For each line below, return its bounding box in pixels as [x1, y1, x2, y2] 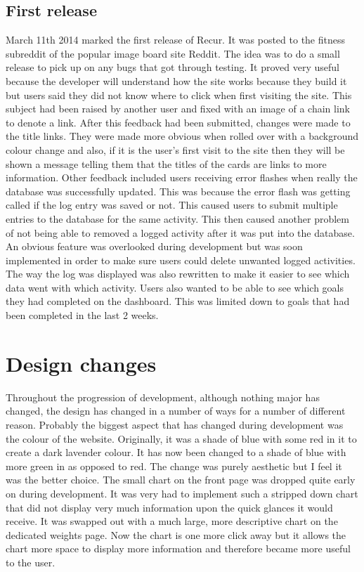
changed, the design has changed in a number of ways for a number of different [6, 403, 346, 418]
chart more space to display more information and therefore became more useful [6, 541, 351, 556]
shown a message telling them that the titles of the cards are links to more [6, 156, 327, 171]
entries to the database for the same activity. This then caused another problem [6, 211, 349, 226]
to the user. [6, 554, 56, 569]
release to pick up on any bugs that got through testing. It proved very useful [6, 60, 339, 74]
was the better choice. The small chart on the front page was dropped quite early [6, 472, 356, 487]
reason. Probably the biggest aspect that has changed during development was [6, 417, 344, 431]
